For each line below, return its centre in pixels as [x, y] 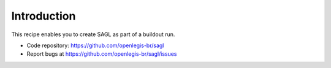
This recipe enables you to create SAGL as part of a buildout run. [93, 34]
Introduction [44, 16]
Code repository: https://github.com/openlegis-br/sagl [95, 45]
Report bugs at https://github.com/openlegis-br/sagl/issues [102, 54]
